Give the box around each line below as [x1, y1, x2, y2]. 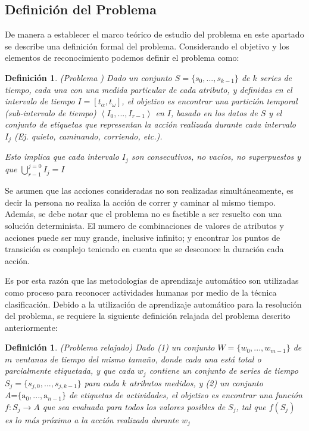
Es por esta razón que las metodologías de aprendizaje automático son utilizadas [5, 274, 299, 287]
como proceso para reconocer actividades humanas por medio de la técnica [5, 286, 277, 298]
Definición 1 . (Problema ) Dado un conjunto [5, 71, 172, 83]
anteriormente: [5, 321, 58, 333]
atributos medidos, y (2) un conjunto [129, 376, 263, 389]
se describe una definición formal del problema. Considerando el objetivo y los [5, 39, 289, 52]
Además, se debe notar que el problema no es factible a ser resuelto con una [5, 207, 282, 220]
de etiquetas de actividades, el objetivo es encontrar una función [68, 389, 302, 401]
